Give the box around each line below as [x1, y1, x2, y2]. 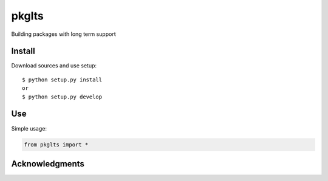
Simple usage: [11, 125, 47, 132]
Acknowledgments [11, 159, 85, 169]
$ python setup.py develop [22, 93, 103, 100]
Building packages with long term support [11, 30, 116, 38]
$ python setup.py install [22, 76, 103, 83]
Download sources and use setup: [11, 62, 97, 69]
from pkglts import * [24, 141, 89, 148]
